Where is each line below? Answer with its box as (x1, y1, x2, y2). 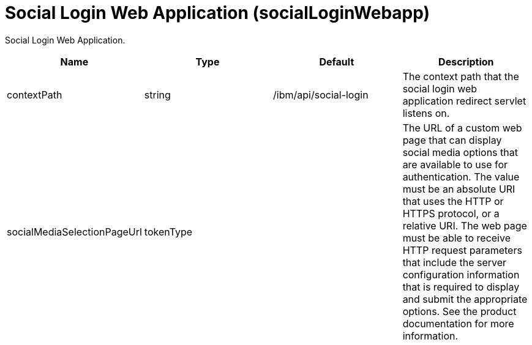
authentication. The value (402, 170, 520, 183)
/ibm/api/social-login (273, 88, 369, 101)
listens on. (402, 106, 450, 119)
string (144, 88, 171, 101)
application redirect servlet (402, 94, 526, 107)
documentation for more (402, 317, 514, 330)
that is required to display (402, 280, 520, 293)
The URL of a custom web (402, 121, 522, 134)
